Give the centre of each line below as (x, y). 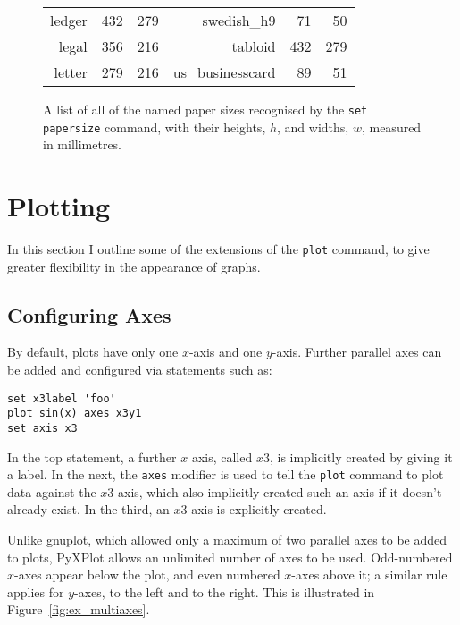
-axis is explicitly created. (257, 509)
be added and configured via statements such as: (140, 370)
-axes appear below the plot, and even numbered (147, 574)
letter (71, 72)
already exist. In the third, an (88, 509)
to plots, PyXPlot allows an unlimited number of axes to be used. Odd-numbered (230, 557)
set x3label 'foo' (62, 398)
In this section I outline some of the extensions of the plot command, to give (218, 249)
